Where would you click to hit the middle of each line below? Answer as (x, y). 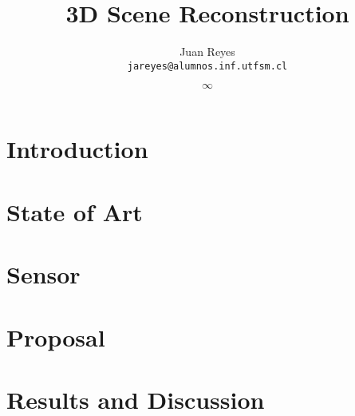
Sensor (43, 274)
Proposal (56, 337)
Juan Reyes (207, 52)
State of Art (75, 211)
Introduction (77, 149)
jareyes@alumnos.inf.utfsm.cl (207, 66)
